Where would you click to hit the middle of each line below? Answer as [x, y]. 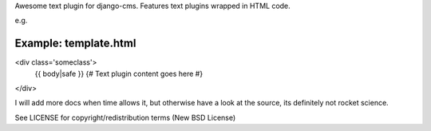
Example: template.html [75, 44]
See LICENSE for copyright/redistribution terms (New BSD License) [125, 117]
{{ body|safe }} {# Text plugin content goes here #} [119, 73]
